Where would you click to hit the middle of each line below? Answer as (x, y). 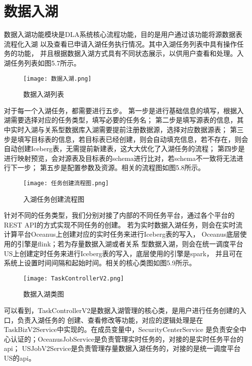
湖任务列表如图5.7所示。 (42, 62)
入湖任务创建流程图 (54, 199)
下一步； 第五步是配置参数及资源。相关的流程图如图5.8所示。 (108, 167)
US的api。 (20, 357)
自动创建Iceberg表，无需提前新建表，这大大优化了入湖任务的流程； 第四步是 (125, 148)
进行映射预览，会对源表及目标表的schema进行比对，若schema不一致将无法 (120, 158)
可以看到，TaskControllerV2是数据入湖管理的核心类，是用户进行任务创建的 (122, 310)
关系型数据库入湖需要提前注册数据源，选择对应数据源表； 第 (141, 129)
